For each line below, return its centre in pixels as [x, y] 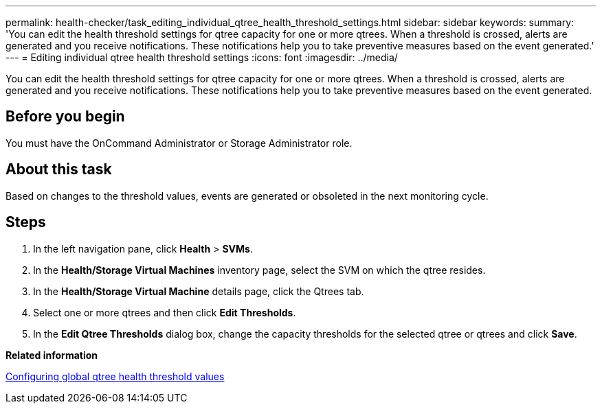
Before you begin [65, 117]
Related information [52, 355]
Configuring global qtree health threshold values [115, 376]
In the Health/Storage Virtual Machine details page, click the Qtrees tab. [199, 291]
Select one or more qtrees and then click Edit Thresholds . [165, 312]
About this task [59, 170]
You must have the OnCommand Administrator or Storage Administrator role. [179, 143]
